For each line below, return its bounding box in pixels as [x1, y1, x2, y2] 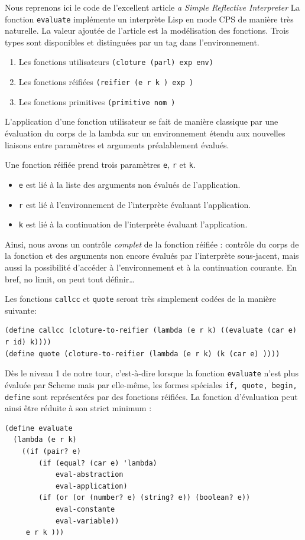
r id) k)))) [5, 338, 51, 347]
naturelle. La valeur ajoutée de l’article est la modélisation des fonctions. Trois [5, 24, 289, 37]
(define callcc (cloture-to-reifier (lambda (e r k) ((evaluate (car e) [5, 326, 297, 335]
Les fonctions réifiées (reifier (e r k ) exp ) [18, 76, 194, 88]
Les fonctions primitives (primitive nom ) [18, 95, 176, 108]
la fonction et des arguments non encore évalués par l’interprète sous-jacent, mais [5, 249, 299, 262]
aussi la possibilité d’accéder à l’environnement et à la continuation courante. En [5, 261, 297, 273]
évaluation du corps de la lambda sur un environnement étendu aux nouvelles [5, 127, 285, 139]
